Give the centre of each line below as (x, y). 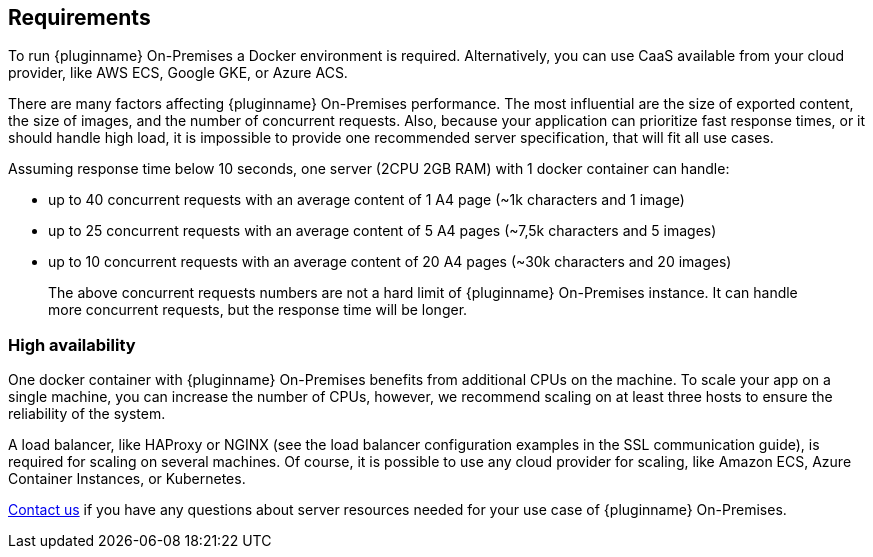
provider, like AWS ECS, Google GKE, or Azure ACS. (178, 73)
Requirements (79, 17)
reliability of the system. (87, 414)
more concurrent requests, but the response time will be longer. (258, 310)
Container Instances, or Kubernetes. (127, 479)
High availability (72, 344)
